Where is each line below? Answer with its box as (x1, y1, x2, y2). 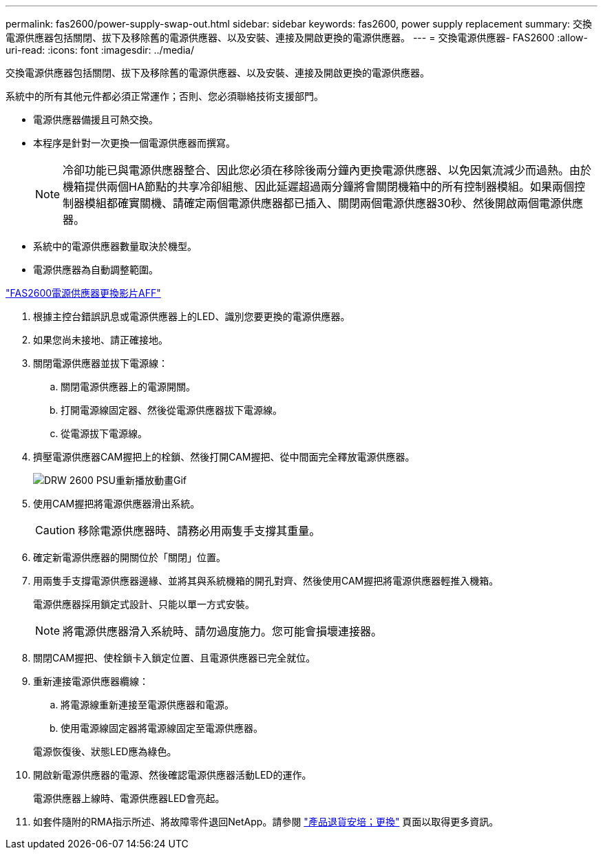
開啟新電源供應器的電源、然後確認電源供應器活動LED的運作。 (33, 769, 312, 781)
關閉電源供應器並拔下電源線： (33, 357, 168, 369)
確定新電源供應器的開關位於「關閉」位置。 (33, 551, 226, 563)
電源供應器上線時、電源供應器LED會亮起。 (33, 792, 225, 804)
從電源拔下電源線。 (61, 427, 147, 439)
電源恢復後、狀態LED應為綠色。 (33, 746, 177, 757)
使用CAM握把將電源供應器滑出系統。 (33, 498, 200, 509)
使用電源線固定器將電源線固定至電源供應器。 (61, 722, 263, 734)
